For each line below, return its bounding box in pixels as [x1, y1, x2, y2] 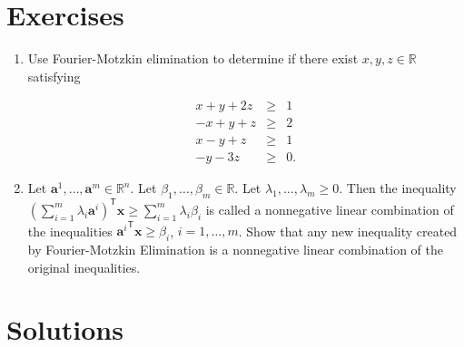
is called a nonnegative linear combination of [205, 199, 454, 218]
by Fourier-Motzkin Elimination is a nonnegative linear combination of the [27, 240, 443, 259]
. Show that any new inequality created [238, 221, 458, 240]
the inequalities [27, 221, 113, 240]
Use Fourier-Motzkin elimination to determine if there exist [27, 49, 359, 68]
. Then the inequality [339, 178, 457, 198]
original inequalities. [27, 257, 141, 276]
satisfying [27, 66, 81, 85]
